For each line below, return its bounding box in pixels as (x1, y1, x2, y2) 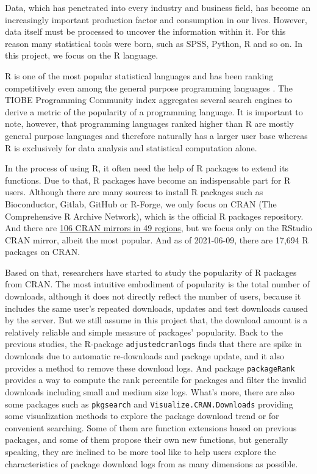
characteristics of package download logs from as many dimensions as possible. (5, 457, 298, 470)
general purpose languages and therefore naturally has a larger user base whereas (5, 129, 308, 142)
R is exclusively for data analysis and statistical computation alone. (5, 141, 257, 154)
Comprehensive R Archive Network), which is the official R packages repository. (5, 209, 304, 222)
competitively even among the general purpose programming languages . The (5, 81, 293, 94)
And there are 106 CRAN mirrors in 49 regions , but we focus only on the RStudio (5, 221, 312, 234)
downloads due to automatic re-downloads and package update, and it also (5, 350, 285, 362)
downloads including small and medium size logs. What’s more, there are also (5, 385, 295, 398)
